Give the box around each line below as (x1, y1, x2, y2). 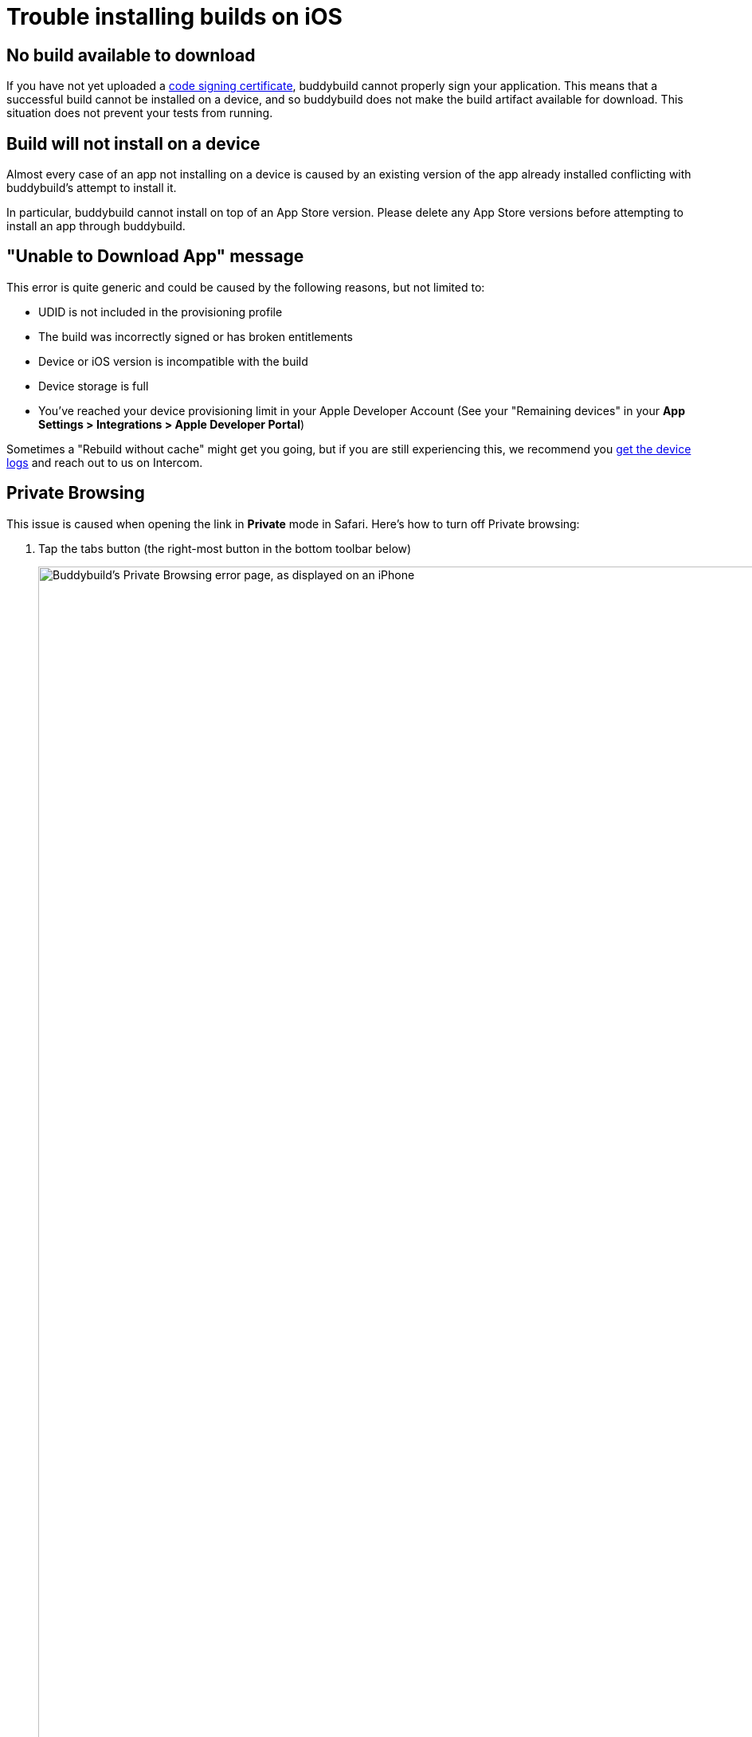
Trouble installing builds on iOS (6, 3, 343, 30)
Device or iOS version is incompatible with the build (38, 354, 308, 368)
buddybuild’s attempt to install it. (6, 181, 177, 195)
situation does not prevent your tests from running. (6, 106, 273, 120)
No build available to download (6, 45, 256, 65)
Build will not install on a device (6, 133, 260, 154)
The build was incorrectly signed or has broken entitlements (38, 329, 353, 343)
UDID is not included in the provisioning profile (38, 304, 283, 319)
